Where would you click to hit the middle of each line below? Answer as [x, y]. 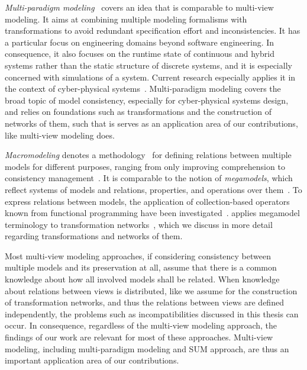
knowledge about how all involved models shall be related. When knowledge [142, 279]
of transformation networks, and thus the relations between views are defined [144, 302]
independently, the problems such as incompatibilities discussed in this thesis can [152, 313]
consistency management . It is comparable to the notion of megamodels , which [149, 178]
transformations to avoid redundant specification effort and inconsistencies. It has [153, 30]
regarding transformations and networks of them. [94, 236]
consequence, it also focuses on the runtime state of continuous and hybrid [140, 54]
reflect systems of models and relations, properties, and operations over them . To [153, 189]
